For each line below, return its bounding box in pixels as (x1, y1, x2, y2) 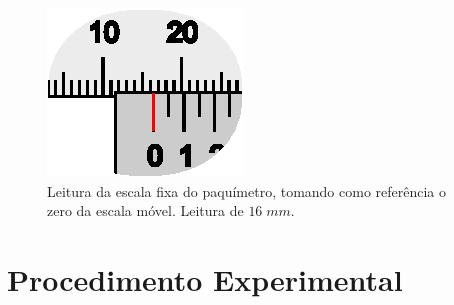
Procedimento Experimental (7, 258, 403, 299)
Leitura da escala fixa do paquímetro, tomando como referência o (47, 180, 447, 201)
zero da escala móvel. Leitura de (47, 200, 244, 221)
